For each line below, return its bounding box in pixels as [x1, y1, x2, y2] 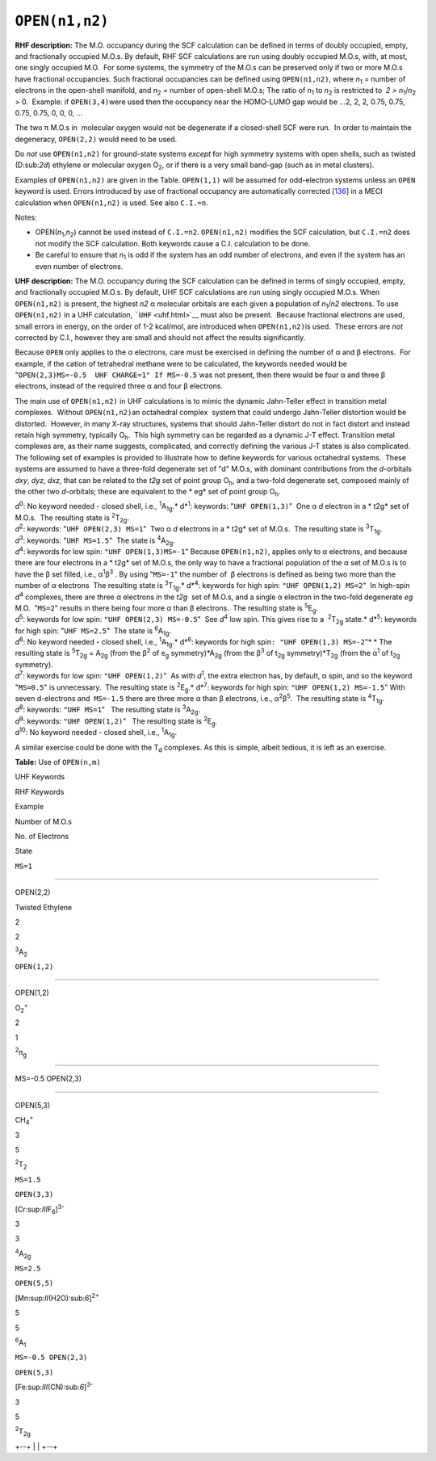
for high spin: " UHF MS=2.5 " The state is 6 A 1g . [15, 624, 172, 637]
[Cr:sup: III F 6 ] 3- [15, 1203, 65, 1215]
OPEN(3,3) [15, 1190, 54, 1199]
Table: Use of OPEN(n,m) [15, 757, 101, 766]
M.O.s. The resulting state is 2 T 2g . [15, 511, 129, 524]
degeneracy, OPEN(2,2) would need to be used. [15, 134, 178, 144]
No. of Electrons [15, 831, 69, 841]
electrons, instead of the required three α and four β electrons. [15, 381, 224, 391]
